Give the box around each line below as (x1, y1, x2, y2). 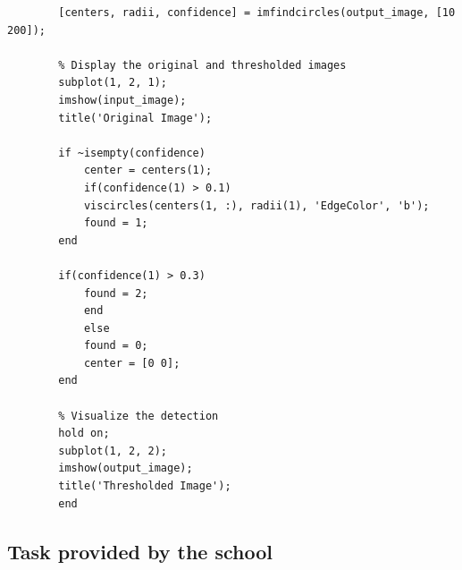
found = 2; (83, 286, 148, 300)
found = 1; (83, 217, 148, 230)
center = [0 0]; (83, 356, 181, 370)
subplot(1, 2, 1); (58, 76, 167, 89)
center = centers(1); (83, 164, 213, 177)
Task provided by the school (7, 537, 273, 565)
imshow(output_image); (58, 462, 193, 475)
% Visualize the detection (58, 409, 219, 422)
